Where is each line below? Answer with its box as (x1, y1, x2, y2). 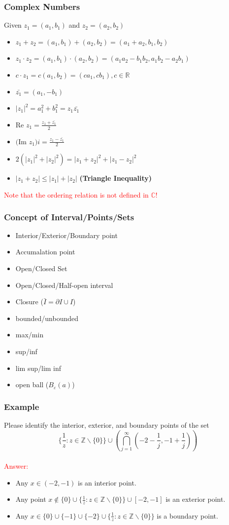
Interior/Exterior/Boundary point (15, 230, 118, 240)
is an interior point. (78, 477, 136, 487)
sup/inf (15, 346, 37, 356)
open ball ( (15, 379, 49, 390)
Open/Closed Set (15, 263, 67, 274)
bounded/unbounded (15, 313, 79, 323)
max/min (15, 329, 44, 340)
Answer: (4, 460, 29, 471)
